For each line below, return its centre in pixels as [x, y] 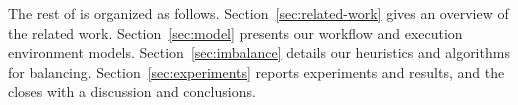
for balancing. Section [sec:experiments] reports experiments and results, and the [256, 71]
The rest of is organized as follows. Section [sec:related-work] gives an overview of [258, 13]
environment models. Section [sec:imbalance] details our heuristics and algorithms [259, 52]
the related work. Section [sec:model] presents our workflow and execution [235, 32]
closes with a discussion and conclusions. [132, 91]
